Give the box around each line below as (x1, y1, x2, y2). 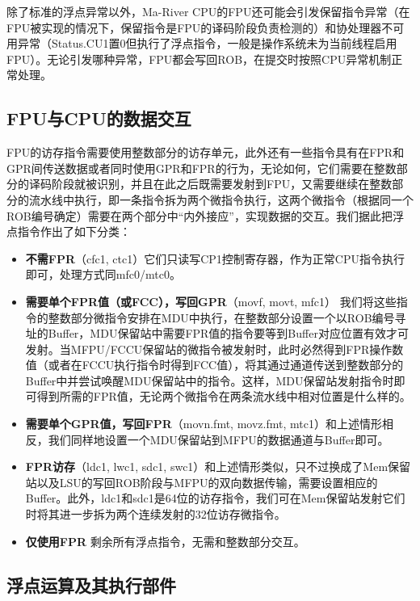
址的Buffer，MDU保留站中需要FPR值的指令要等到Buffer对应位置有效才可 (25, 325, 409, 342)
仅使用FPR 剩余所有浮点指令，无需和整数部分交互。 (25, 532, 305, 549)
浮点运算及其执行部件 (6, 572, 176, 597)
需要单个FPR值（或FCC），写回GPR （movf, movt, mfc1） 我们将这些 (25, 292, 397, 309)
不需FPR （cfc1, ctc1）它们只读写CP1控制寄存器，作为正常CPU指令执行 (25, 250, 405, 267)
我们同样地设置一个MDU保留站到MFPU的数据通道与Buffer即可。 (48, 431, 389, 448)
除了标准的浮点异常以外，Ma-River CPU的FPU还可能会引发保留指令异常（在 (6, 3, 410, 19)
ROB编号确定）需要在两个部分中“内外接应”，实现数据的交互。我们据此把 (6, 207, 393, 224)
